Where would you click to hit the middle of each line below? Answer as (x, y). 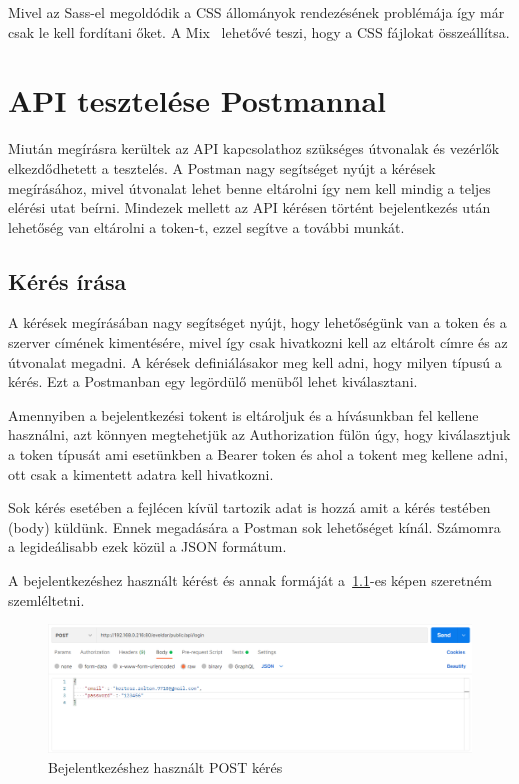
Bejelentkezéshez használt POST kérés (165, 766)
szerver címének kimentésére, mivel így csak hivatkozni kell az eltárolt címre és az (258, 342)
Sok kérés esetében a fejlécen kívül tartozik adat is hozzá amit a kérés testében (249, 507)
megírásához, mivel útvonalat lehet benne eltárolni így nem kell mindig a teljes (249, 187)
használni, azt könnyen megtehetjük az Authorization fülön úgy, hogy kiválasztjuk (259, 434)
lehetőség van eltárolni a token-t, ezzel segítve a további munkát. (206, 226)
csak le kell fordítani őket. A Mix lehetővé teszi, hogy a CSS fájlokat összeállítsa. (259, 31)
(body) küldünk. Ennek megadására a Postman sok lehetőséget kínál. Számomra (254, 526)
